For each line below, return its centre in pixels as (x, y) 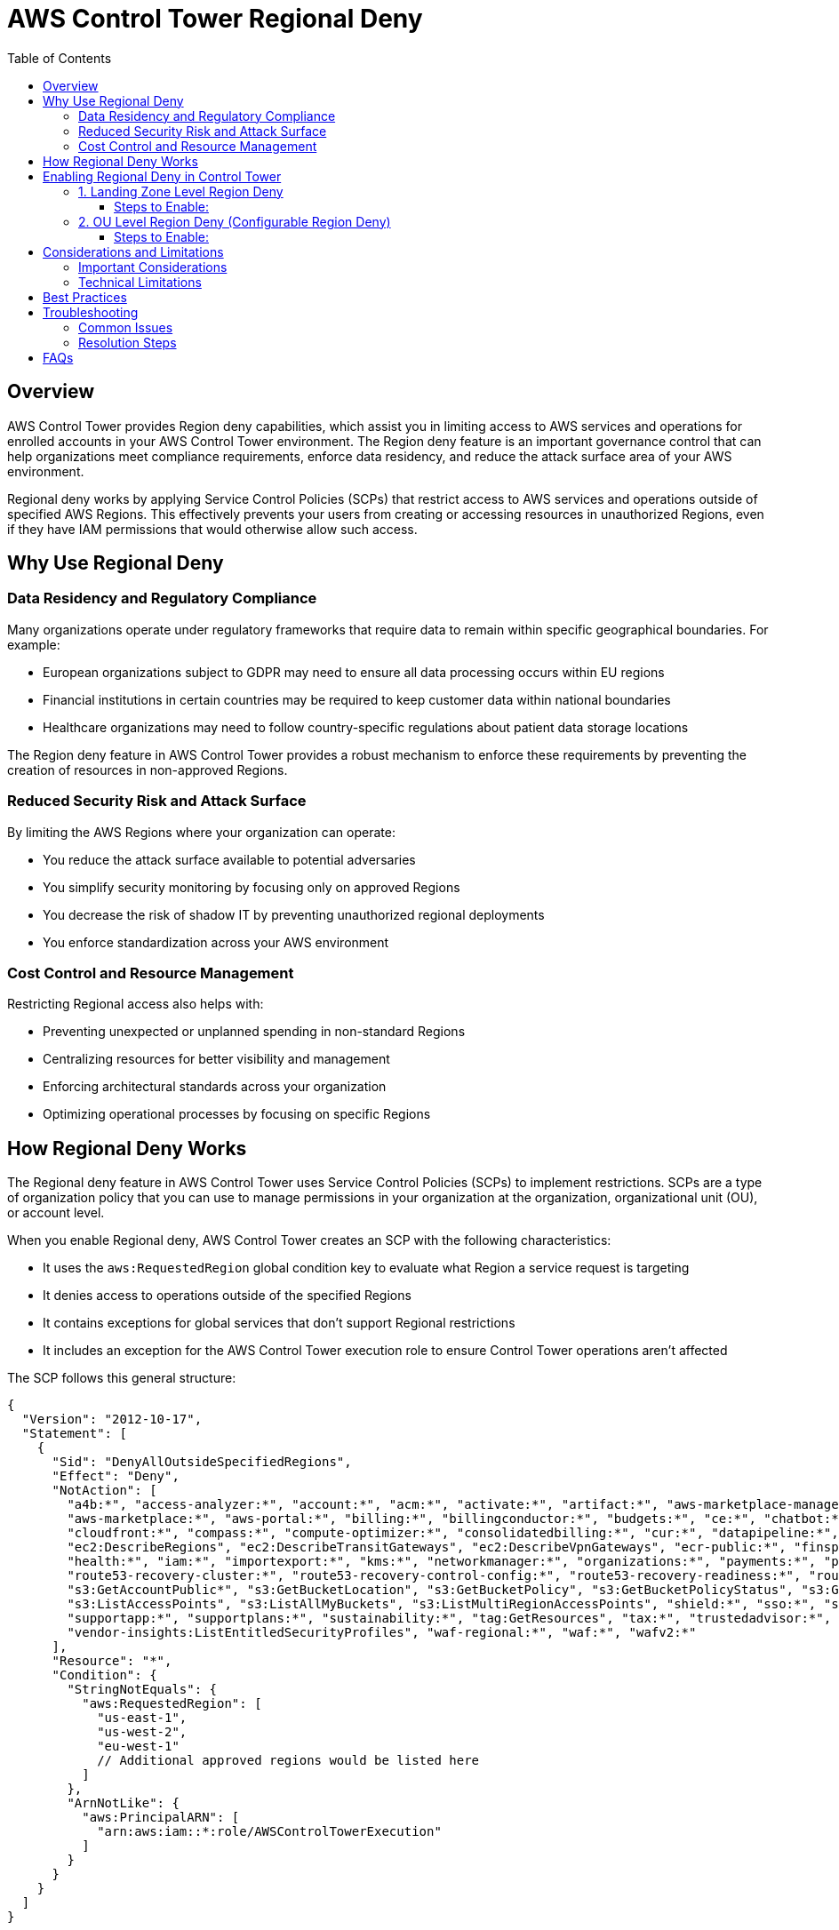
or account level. (56, 1213)
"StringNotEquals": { (142, 1690)
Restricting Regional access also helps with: (136, 1004)
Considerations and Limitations (133, 251)
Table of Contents (60, 58)
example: (34, 644)
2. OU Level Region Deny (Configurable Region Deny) (235, 221)
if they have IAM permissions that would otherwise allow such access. (212, 529)
